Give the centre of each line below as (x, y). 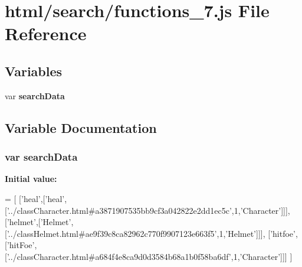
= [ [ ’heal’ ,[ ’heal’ (35, 198)
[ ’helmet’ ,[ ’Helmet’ (38, 222)
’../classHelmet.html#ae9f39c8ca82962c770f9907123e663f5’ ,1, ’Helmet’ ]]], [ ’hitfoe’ (151, 233)
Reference (46, 33)
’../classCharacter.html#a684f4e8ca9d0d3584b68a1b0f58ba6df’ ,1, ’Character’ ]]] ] (150, 256)
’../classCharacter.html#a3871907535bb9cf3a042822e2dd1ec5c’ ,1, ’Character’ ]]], (148, 210)
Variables (34, 71)
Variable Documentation (81, 127)
